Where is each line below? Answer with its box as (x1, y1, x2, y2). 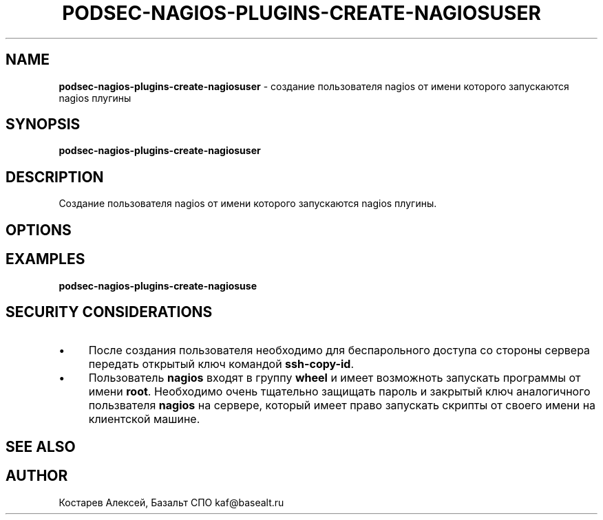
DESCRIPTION (6, 168, 104, 186)
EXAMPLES (6, 250, 85, 268)
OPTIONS (6, 221, 72, 239)
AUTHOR (6, 467, 68, 485)
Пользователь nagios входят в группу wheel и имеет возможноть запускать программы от (88, 371, 581, 385)
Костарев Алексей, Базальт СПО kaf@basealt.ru (59, 496, 284, 508)
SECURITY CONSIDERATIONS (6, 303, 213, 321)
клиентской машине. (88, 412, 200, 426)
